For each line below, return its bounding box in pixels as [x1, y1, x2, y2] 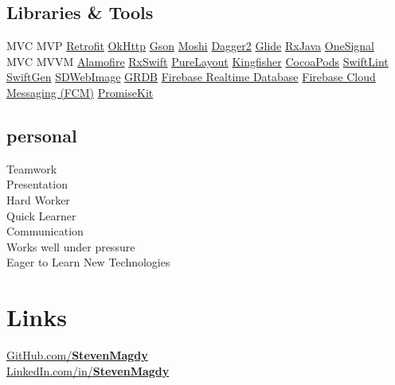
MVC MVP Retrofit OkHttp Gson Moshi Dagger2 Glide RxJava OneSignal [6, 37, 374, 54]
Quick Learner [6, 207, 76, 224]
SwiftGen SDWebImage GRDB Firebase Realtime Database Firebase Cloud [6, 68, 376, 85]
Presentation [6, 176, 68, 192]
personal [6, 122, 77, 147]
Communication [6, 223, 84, 239]
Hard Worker [6, 191, 70, 208]
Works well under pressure [6, 238, 135, 255]
